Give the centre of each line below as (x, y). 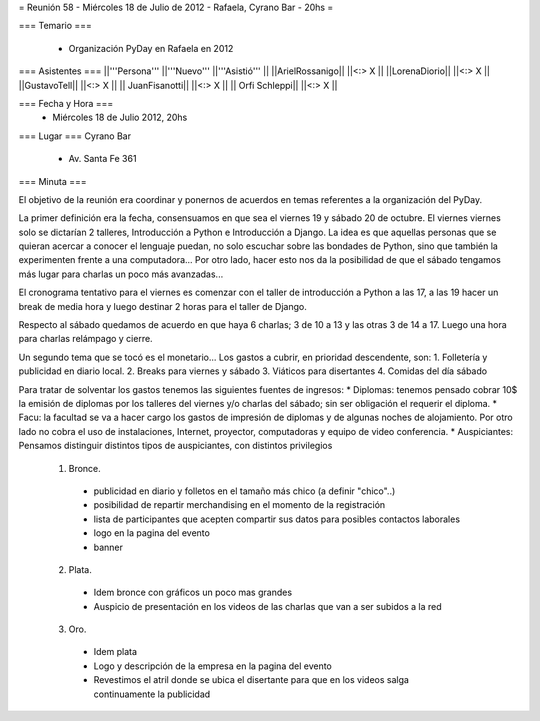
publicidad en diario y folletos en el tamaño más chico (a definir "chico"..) (244, 491)
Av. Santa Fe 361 (102, 159)
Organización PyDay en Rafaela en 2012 (151, 48)
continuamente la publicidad (152, 694)
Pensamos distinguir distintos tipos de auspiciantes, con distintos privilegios (175, 446)
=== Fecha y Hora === (66, 103)
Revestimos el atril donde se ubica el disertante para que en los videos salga (251, 680)
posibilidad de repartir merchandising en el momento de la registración (239, 505)
